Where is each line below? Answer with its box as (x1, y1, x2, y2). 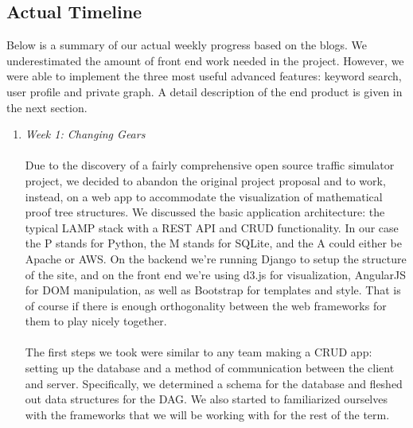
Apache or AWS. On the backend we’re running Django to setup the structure (25, 250, 407, 267)
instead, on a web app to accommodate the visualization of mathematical (25, 188, 383, 204)
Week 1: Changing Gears (25, 126, 146, 142)
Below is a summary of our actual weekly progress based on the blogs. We (6, 37, 368, 53)
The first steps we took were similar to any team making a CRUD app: (25, 344, 372, 360)
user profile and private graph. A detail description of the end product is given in (6, 83, 403, 99)
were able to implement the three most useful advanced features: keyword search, (6, 68, 402, 84)
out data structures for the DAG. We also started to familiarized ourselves (25, 391, 388, 407)
